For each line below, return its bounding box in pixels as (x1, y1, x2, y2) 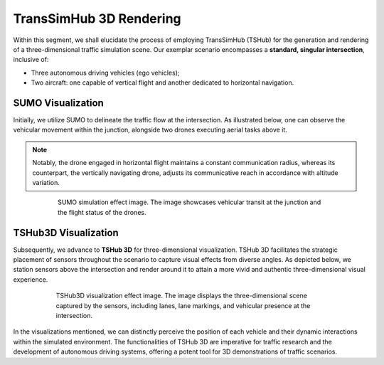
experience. (13, 275, 48, 284)
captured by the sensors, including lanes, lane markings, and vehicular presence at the (55, 301, 311, 310)
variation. (32, 178, 60, 186)
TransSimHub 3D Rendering (13, 11, 181, 26)
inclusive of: (13, 55, 49, 64)
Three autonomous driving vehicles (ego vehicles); (31, 68, 180, 77)
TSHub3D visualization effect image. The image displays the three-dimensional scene (55, 292, 307, 300)
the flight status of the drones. (58, 208, 146, 216)
